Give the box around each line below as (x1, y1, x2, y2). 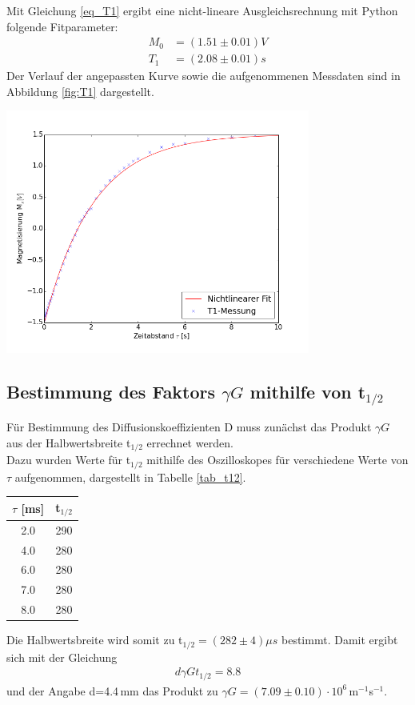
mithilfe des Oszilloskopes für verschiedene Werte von (146, 451, 409, 468)
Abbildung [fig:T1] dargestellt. (6, 82, 154, 99)
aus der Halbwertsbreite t (6, 434, 131, 451)
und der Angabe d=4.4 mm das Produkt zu (6, 682, 218, 699)
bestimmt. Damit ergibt (281, 631, 398, 648)
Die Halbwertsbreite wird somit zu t (6, 631, 183, 648)
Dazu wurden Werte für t (6, 451, 131, 468)
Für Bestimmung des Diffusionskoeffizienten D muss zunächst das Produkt (6, 419, 372, 435)
